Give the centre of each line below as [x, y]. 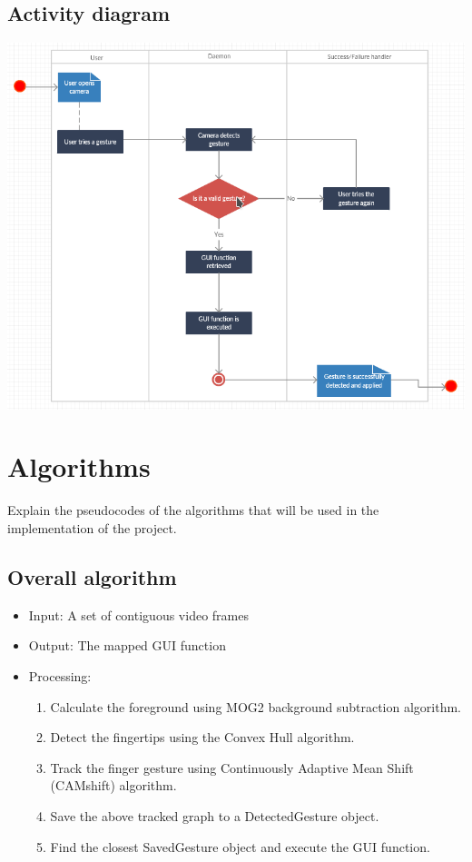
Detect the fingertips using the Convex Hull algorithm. [202, 737]
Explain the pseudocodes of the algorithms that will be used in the [193, 510]
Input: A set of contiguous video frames [138, 614]
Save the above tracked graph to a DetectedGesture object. [215, 815]
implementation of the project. [92, 527]
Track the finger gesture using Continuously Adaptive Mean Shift [232, 767]
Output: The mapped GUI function [127, 645]
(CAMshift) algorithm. [113, 785]
